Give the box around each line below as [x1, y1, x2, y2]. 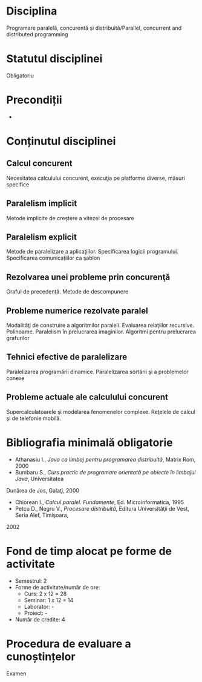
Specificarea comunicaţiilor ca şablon [6, 254, 100, 261]
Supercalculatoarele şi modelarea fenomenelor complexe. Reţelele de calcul [6, 408, 195, 415]
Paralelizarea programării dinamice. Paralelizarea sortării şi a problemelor [6, 368, 189, 375]
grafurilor [6, 335, 30, 342]
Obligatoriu [6, 71, 34, 79]
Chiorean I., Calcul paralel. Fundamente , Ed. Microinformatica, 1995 [15, 498, 184, 506]
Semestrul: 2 [15, 577, 47, 585]
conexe [6, 374, 25, 382]
